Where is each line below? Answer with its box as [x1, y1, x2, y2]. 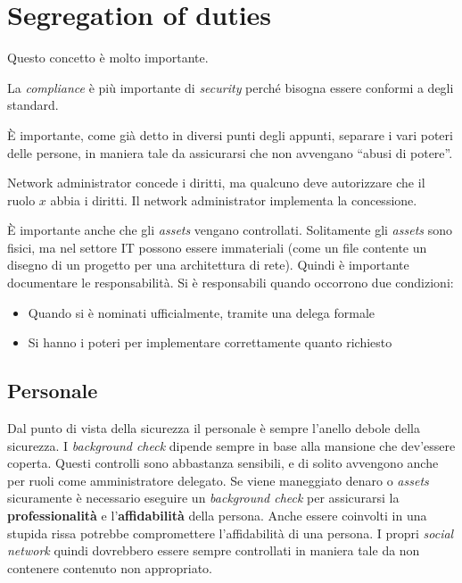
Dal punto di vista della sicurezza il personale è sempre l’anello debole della [7, 419, 420, 437]
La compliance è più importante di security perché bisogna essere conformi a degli [7, 78, 454, 96]
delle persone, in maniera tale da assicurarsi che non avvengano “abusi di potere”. [7, 143, 453, 162]
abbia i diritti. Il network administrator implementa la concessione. [50, 190, 417, 209]
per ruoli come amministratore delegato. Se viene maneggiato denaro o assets [7, 471, 429, 489]
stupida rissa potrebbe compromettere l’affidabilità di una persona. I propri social [7, 523, 454, 542]
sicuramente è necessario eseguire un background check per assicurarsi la [7, 488, 400, 507]
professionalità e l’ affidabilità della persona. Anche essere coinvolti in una [7, 506, 427, 525]
